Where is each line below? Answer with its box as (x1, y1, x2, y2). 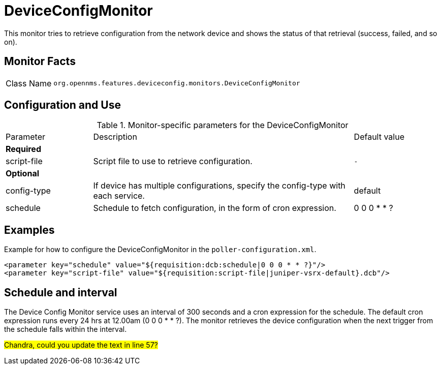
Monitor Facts (4, 55, 76, 68)
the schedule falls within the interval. (4, 325, 127, 334)
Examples (4, 223, 55, 236)
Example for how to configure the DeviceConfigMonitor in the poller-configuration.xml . (4, 245, 317, 254)
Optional (6, 168, 40, 179)
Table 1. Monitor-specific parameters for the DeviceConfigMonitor (97, 120, 349, 131)
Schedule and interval (4, 286, 117, 299)
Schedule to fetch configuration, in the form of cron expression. (93, 203, 336, 213)
